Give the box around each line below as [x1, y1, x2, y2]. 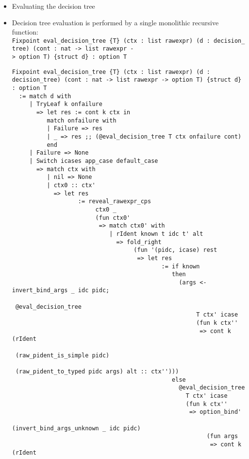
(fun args [206, 433, 238, 440]
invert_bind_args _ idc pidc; [12, 287, 110, 294]
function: [12, 27, 38, 37]
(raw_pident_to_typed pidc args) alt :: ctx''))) [15, 368, 179, 375]
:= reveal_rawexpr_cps [78, 198, 151, 205]
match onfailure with [47, 117, 116, 124]
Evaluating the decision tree [12, 1, 95, 11]
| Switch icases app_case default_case [29, 157, 158, 164]
